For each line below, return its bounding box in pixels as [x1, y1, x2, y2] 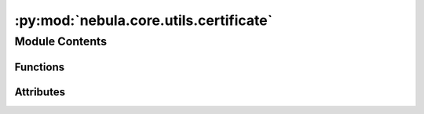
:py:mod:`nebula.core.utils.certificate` [14, 12, 273, 29]
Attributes [14, 85, 66, 98]
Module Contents [14, 34, 108, 48]
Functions [14, 60, 65, 73]
